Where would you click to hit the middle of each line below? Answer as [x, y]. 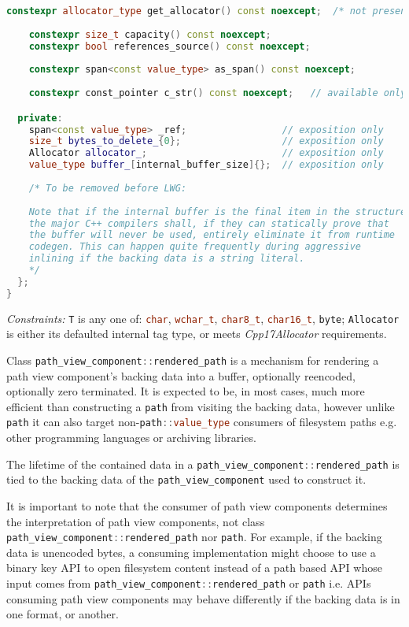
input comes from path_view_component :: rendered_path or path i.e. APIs [189, 583]
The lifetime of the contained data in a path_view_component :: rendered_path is [203, 464]
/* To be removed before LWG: [108, 188]
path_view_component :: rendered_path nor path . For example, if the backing [194, 537]
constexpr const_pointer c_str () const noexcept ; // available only [217, 93]
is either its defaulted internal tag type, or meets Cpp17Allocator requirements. [197, 334]
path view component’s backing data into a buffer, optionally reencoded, [181, 375]
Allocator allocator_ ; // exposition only [206, 153]
